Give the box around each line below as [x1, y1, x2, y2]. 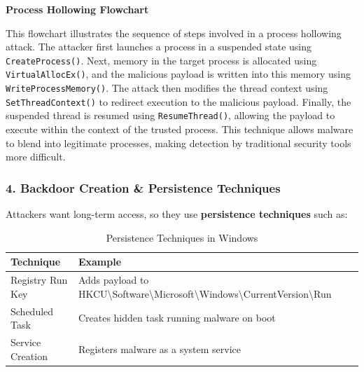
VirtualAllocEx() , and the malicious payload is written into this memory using [6, 67, 351, 81]
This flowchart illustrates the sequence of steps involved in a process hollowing [6, 25, 342, 40]
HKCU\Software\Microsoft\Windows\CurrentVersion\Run [78, 286, 332, 301]
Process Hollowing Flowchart [6, 2, 149, 16]
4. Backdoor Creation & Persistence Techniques [6, 179, 281, 196]
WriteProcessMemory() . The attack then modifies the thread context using [6, 81, 328, 95]
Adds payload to [78, 273, 149, 287]
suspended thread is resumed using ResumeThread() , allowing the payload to [6, 108, 335, 123]
